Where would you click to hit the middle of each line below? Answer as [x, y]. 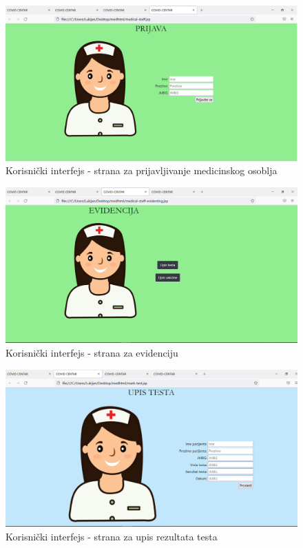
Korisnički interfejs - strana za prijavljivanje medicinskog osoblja [142, 170]
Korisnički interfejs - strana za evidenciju [92, 352]
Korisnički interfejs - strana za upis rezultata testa [112, 537]
